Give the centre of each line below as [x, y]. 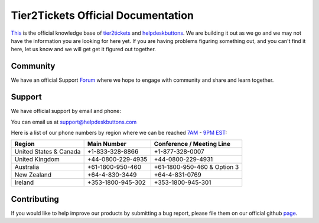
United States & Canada [48, 152]
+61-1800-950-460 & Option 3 [196, 167]
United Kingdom [37, 159]
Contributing [35, 199]
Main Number [107, 144]
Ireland [24, 182]
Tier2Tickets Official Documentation [102, 15]
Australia [27, 167]
